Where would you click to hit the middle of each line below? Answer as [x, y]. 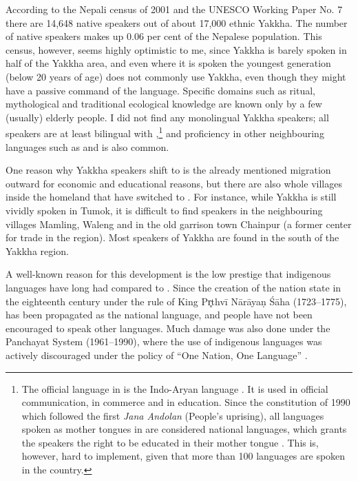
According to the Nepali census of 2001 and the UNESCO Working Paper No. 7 [174, 9]
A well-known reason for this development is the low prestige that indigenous [168, 274]
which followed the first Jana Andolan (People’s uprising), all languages [173, 415]
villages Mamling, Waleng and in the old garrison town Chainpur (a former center [179, 224]
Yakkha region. [37, 250]
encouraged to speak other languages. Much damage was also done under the [168, 328]
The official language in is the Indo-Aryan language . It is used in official [175, 388]
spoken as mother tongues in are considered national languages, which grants [184, 429]
